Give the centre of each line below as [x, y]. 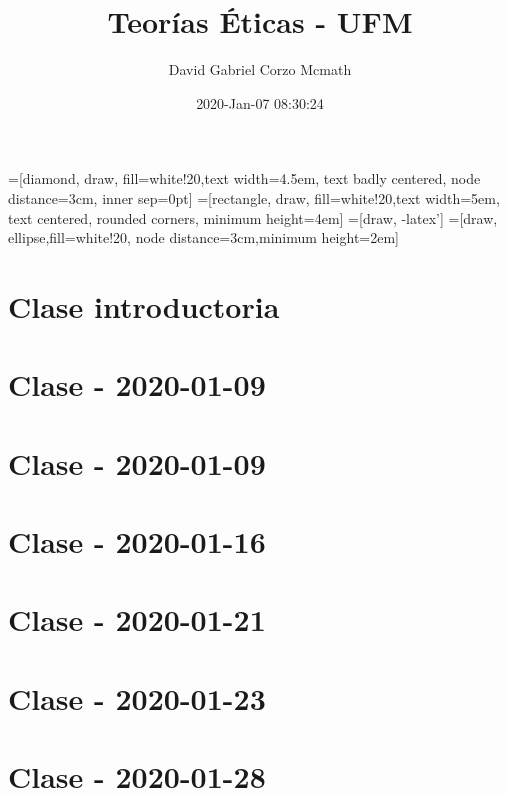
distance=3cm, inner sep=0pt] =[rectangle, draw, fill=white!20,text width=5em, [254, 197]
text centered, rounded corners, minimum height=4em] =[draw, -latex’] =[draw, [253, 217]
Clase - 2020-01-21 [137, 619]
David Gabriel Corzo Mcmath [260, 69]
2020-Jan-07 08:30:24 [260, 102]
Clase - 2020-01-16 [137, 541]
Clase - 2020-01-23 [137, 697]
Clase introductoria [144, 305]
